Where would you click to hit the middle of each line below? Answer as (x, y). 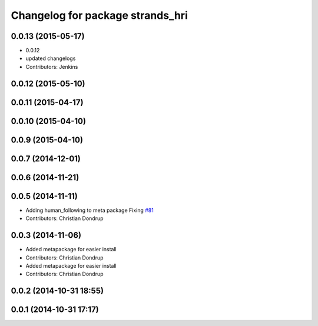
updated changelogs (51, 58)
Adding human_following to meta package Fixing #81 (90, 210)
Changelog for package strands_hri (99, 15)
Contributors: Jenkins (52, 66)
